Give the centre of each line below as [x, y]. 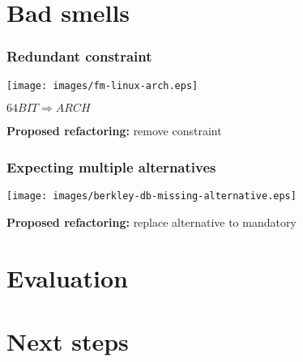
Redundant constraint [79, 56]
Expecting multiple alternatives [111, 166]
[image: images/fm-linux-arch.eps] [102, 85]
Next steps [68, 341]
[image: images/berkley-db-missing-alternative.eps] [151, 196]
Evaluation [67, 277]
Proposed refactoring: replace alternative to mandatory [151, 221]
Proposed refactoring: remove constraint [114, 131]
